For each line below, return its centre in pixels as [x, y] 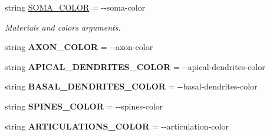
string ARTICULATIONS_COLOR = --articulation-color [117, 126]
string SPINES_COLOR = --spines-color [84, 106]
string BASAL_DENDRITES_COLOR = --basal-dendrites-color [131, 86]
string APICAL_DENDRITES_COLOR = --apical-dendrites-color [135, 66]
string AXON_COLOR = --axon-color [79, 47]
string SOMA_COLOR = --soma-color [75, 7]
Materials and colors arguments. [63, 27]
